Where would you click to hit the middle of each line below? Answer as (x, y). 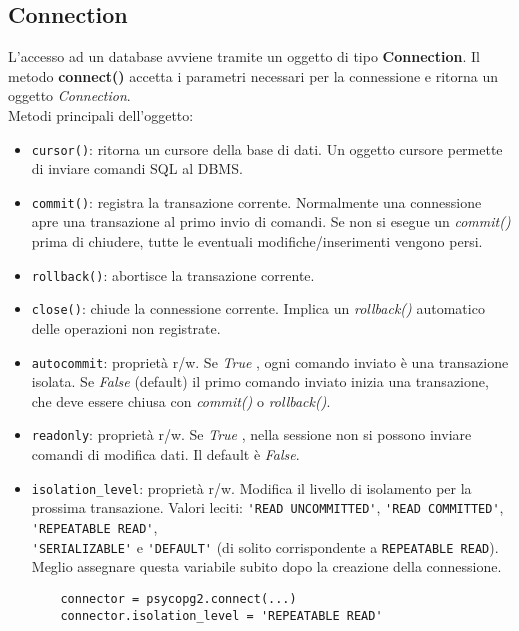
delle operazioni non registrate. (126, 327)
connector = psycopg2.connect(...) (178, 598)
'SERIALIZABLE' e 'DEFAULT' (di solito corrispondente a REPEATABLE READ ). (265, 546)
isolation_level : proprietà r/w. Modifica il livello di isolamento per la (251, 487)
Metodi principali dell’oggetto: (101, 114)
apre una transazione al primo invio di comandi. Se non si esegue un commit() (271, 221)
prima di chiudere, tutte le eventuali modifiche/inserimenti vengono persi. (257, 241)
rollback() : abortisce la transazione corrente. (173, 274)
